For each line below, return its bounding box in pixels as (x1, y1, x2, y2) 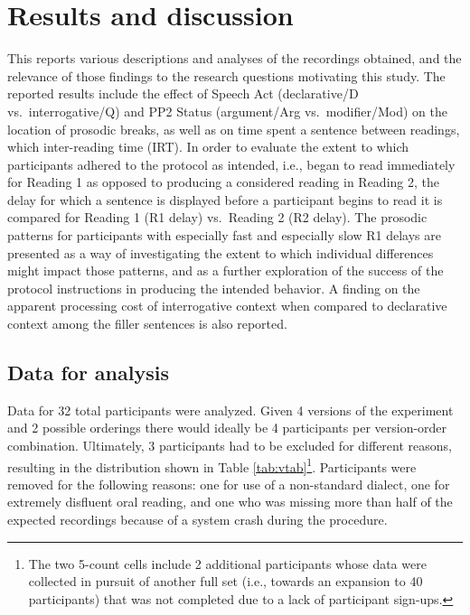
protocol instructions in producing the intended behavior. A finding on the (7, 278, 420, 297)
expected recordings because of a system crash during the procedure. (7, 510, 388, 529)
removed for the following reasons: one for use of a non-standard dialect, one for (7, 474, 450, 493)
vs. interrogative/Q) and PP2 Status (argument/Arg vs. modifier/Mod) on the (7, 101, 447, 120)
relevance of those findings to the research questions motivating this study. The (7, 66, 446, 85)
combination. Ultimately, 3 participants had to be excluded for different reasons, (7, 436, 452, 455)
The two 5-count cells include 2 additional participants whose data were (28, 554, 427, 573)
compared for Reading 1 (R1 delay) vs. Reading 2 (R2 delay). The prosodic (7, 208, 428, 227)
